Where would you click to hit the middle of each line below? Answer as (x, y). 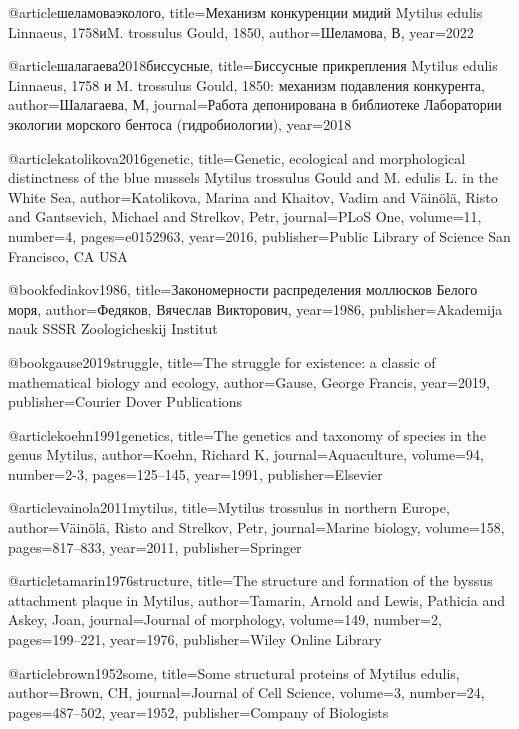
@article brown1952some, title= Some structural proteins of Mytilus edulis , (234, 672)
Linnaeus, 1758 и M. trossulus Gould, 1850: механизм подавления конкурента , (246, 84)
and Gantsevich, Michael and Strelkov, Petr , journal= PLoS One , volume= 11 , (245, 216)
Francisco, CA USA (68, 255)
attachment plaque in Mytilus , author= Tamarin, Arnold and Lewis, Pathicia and (256, 599)
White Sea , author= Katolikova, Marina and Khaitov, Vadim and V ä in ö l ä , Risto (253, 196)
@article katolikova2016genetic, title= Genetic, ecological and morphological (237, 157)
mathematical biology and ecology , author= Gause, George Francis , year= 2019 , (249, 381)
